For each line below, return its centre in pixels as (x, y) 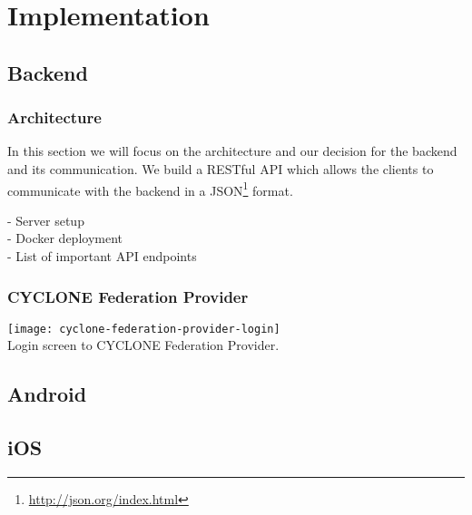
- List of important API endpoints (102, 256)
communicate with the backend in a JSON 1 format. (150, 189)
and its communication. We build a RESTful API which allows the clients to (221, 168)
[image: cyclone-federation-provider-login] (144, 329)
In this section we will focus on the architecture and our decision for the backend (232, 151)
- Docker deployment (65, 238)
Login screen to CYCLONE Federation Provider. (143, 345)
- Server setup (46, 220)
